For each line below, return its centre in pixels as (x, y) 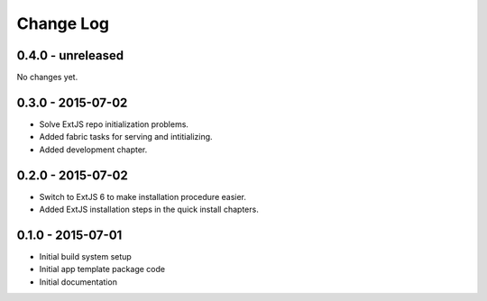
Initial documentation (78, 282)
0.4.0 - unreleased (70, 55)
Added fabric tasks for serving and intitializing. (126, 137)
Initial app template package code (102, 269)
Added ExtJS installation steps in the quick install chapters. (149, 210)
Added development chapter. (93, 150)
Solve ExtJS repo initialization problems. (114, 124)
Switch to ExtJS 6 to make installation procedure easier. (143, 196)
